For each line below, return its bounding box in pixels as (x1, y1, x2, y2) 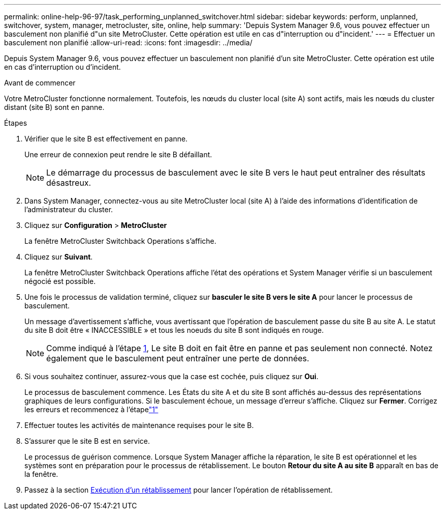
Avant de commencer (4, 78, 76, 87)
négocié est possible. (24, 277, 96, 285)
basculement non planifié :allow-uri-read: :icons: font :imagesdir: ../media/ (4, 38, 252, 47)
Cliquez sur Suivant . (24, 252, 93, 261)
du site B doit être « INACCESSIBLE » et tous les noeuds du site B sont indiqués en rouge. (24, 326, 324, 334)
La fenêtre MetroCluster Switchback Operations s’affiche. (24, 237, 216, 245)
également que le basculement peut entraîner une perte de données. (46, 353, 309, 363)
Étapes (4, 119, 27, 127)
